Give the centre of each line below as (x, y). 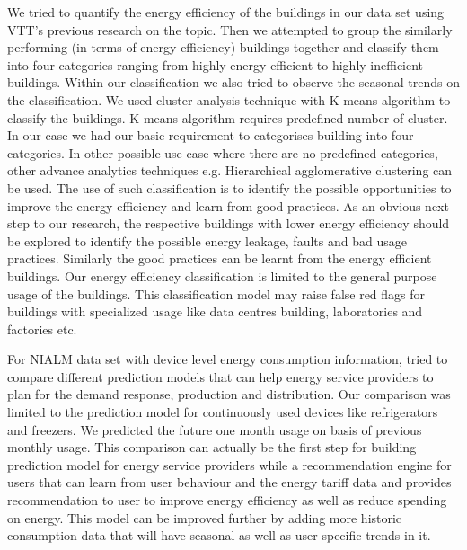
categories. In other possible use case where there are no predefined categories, (223, 152)
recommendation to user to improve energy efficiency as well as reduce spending (227, 500)
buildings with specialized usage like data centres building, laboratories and (215, 311)
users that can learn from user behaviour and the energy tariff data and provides (229, 482)
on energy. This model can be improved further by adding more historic (205, 517)
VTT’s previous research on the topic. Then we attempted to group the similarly (230, 29)
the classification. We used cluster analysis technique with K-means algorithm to (229, 99)
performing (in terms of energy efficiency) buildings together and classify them (223, 47)
